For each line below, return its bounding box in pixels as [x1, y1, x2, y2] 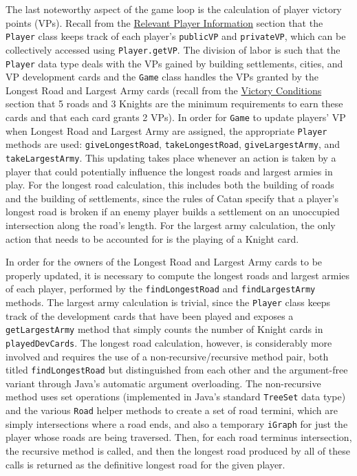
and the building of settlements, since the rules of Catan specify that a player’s [6, 191, 338, 205]
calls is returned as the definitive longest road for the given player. [6, 457, 285, 471]
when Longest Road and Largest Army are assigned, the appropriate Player [6, 123, 327, 138]
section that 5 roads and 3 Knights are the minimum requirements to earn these [6, 96, 343, 111]
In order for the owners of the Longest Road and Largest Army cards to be [6, 255, 323, 269]
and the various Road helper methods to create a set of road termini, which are [6, 403, 338, 418]
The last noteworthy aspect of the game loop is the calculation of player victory [6, 2, 342, 16]
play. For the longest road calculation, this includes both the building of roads [6, 177, 334, 192]
